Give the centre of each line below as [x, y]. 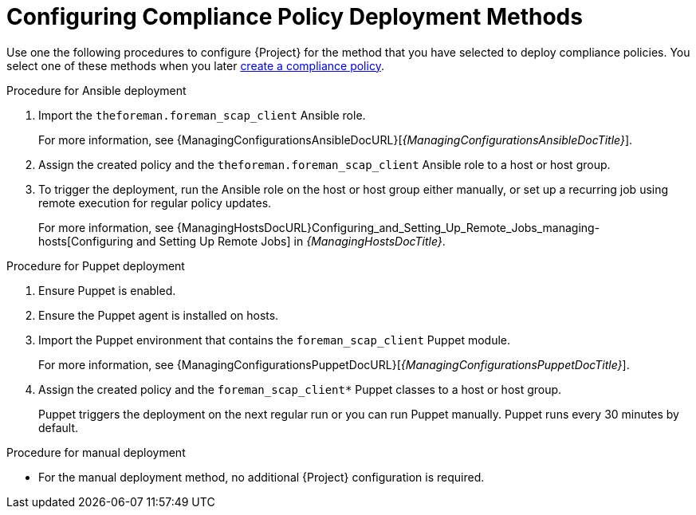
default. [59, 427]
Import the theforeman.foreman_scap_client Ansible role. [202, 115]
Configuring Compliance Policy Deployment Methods [295, 17]
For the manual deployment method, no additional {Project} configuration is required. [261, 477]
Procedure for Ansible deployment [96, 90]
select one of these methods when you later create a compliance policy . [195, 65]
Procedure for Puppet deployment [96, 265]
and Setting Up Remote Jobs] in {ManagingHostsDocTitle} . [291, 241]
